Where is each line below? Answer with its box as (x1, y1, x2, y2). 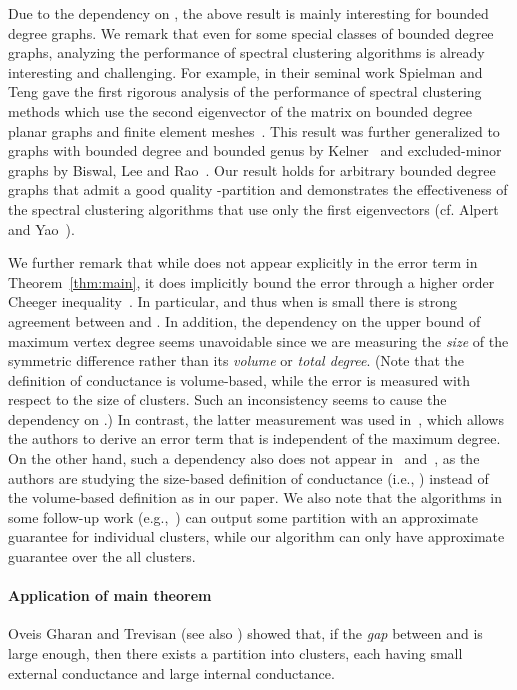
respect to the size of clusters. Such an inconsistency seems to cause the (8, 389, 447, 410)
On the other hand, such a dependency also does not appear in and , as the (8, 448, 480, 469)
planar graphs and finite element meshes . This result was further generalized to (8, 120, 500, 141)
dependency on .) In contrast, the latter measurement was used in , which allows (8, 408, 504, 429)
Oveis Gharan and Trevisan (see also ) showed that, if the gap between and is (8, 623, 483, 644)
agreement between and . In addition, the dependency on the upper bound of (8, 310, 481, 331)
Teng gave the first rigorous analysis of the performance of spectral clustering (8, 81, 482, 102)
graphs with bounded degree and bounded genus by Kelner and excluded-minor (8, 140, 502, 161)
